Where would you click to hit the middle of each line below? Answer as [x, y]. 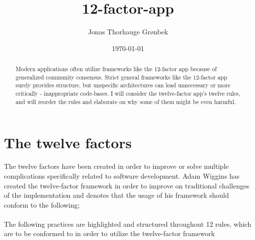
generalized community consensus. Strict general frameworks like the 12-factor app [121, 77]
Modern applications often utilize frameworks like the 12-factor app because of [116, 69]
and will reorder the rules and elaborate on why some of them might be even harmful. [126, 101]
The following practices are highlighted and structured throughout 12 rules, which [128, 224]
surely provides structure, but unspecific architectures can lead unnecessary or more [123, 85]
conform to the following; [42, 204]
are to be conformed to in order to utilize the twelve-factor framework [110, 233]
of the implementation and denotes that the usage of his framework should [116, 195]
